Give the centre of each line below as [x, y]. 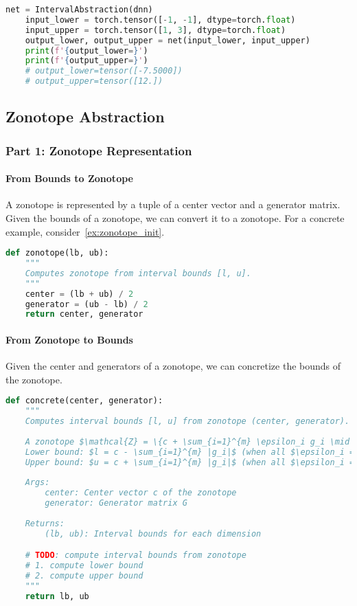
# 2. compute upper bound [84, 575]
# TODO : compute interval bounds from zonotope [136, 555]
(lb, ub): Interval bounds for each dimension [153, 534]
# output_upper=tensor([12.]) [94, 81]
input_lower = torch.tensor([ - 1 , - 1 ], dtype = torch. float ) [160, 20]
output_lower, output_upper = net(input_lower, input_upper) [168, 40]
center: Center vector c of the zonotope [141, 493]
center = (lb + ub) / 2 [79, 294]
